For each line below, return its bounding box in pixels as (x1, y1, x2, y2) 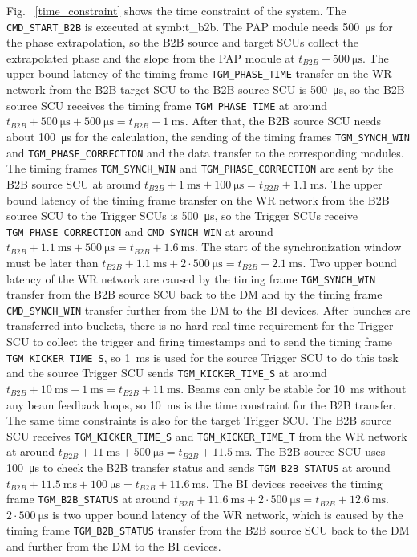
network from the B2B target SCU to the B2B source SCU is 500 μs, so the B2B (6, 81, 405, 98)
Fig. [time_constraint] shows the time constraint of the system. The (6, 2, 346, 18)
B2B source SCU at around (6, 175, 141, 192)
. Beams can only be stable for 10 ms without (180, 380, 407, 396)
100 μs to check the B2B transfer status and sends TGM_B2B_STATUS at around (6, 458, 391, 475)
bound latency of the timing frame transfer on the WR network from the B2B (6, 191, 390, 208)
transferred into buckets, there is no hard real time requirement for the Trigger (6, 317, 394, 334)
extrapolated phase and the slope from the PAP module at (6, 49, 295, 66)
